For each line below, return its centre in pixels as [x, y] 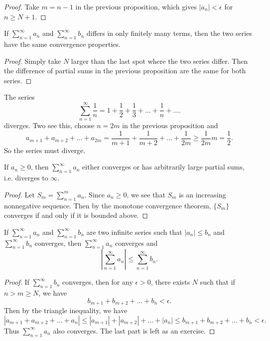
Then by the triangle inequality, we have [66, 310]
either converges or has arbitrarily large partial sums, [163, 167]
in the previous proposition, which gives [136, 6]
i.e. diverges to [26, 178]
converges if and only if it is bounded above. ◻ [76, 215]
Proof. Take [22, 6]
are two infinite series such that [134, 232]
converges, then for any [98, 282]
